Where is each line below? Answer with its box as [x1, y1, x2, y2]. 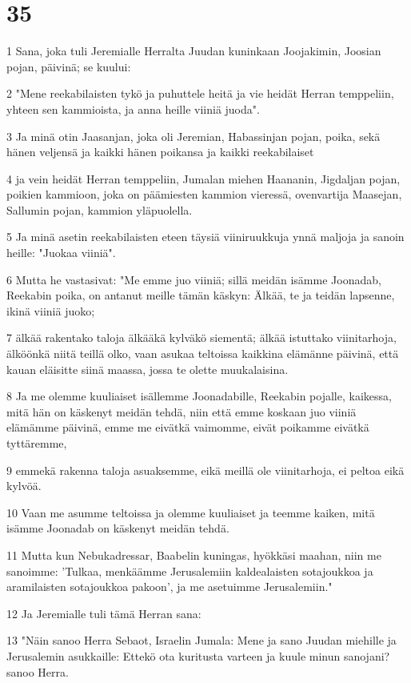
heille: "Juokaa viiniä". [6, 244, 116, 261]
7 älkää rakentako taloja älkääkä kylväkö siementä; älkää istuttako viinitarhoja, [6, 329, 397, 346]
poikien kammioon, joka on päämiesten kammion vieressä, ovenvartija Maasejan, [6, 186, 402, 203]
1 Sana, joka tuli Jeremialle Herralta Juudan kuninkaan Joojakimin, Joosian [6, 42, 381, 59]
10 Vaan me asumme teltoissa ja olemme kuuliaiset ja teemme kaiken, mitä [6, 504, 375, 520]
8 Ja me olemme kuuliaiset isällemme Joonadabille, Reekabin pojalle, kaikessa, [6, 388, 392, 404]
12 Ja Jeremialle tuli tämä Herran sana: [6, 605, 202, 621]
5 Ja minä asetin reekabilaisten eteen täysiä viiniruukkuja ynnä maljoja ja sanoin [6, 228, 405, 245]
